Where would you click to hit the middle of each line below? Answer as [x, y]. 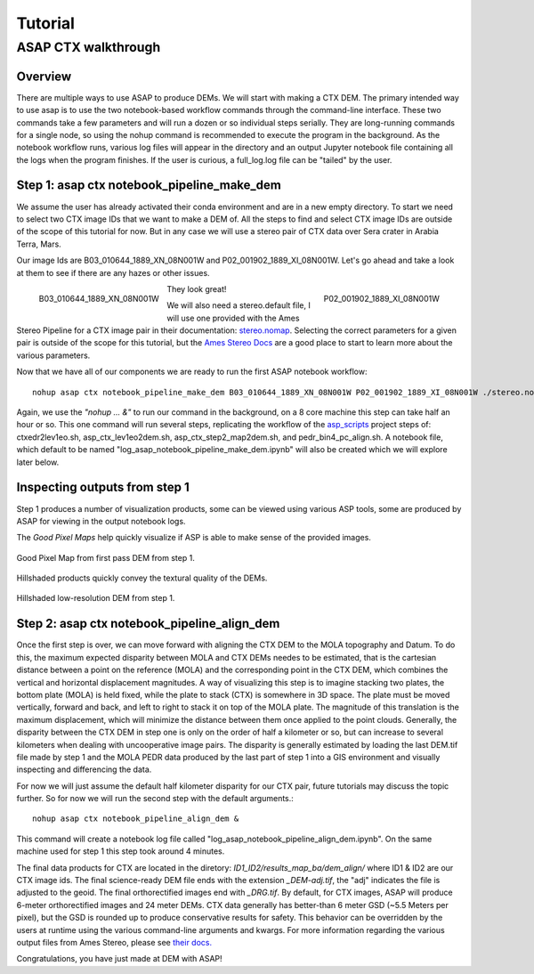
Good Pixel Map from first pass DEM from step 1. [105, 557]
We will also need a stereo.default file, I [238, 305]
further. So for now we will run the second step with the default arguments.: [155, 799]
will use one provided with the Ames [233, 318]
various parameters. [53, 355]
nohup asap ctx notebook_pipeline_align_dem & [136, 819]
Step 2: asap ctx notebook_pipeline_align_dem [148, 624]
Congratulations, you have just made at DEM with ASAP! [119, 959]
